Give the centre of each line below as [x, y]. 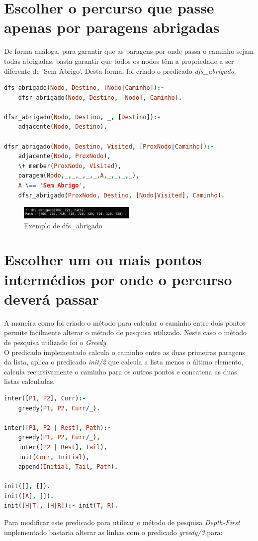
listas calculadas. [30, 381]
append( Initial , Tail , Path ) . [68, 467]
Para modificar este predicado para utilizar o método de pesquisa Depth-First [122, 522]
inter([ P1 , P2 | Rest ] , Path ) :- [57, 428]
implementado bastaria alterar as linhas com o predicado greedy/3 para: [113, 532]
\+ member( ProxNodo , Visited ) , [70, 166]
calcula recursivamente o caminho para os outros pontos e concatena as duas [121, 371]
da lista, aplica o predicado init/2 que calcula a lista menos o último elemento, [124, 362]
